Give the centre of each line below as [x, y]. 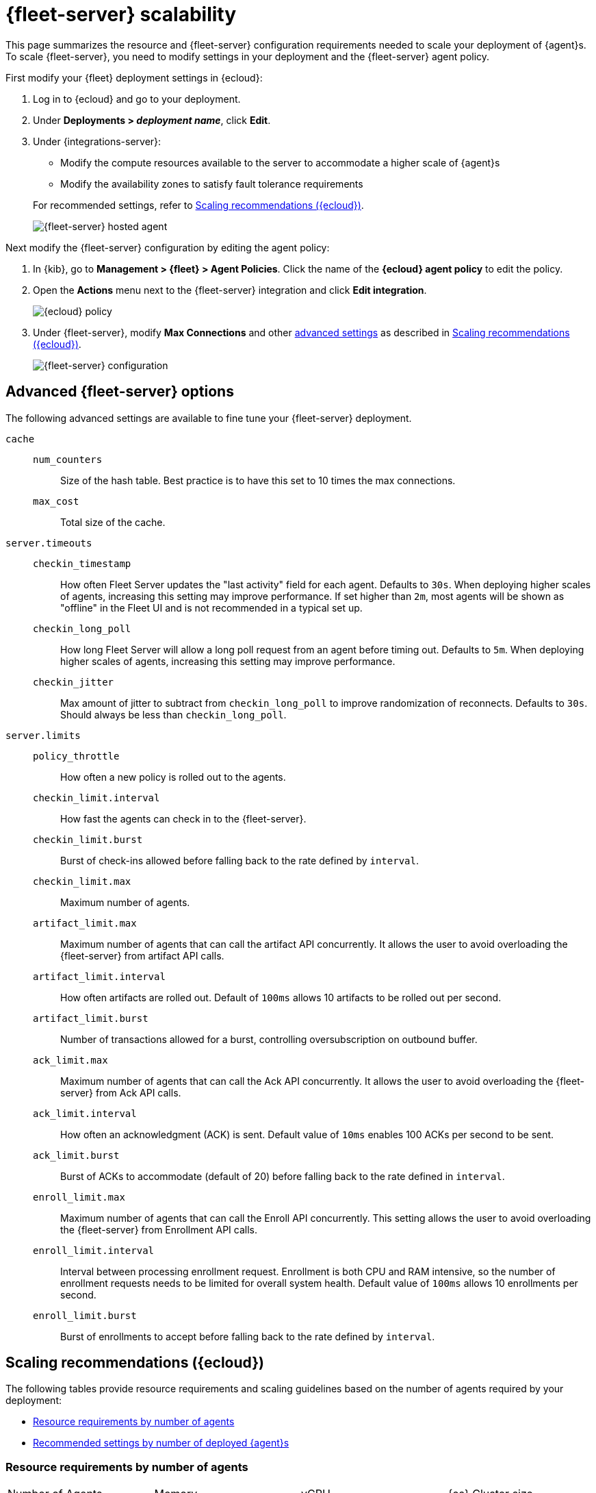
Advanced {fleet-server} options [120, 392]
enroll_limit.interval [94, 1250]
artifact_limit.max [85, 923]
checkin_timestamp [82, 563]
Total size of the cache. [113, 522]
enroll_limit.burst [85, 1315]
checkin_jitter [74, 682]
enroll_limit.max [79, 1197]
